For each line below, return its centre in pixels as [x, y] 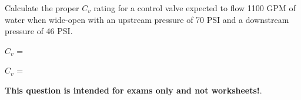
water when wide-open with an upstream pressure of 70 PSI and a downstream [147, 19]
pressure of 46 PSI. [39, 31]
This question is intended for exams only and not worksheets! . [133, 90]
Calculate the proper [42, 8]
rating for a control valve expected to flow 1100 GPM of [195, 8]
